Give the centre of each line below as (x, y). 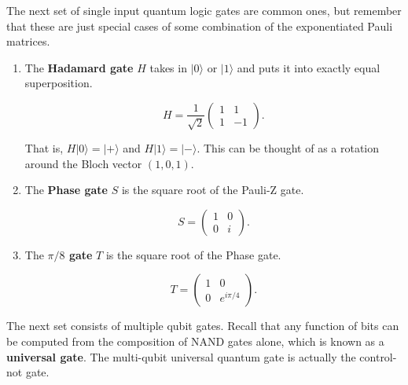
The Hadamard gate (79, 67)
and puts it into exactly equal (309, 67)
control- (378, 356)
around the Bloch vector (83, 163)
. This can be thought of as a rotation (288, 147)
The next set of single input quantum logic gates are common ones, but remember (204, 10)
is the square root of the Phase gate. (193, 254)
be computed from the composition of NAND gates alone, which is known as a (195, 341)
